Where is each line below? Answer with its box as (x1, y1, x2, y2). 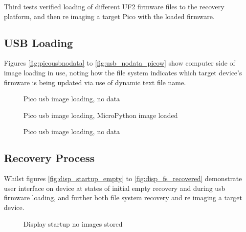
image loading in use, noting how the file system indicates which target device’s (4, 67, 242, 77)
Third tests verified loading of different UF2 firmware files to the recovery (4, 1, 224, 11)
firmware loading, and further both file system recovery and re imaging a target (4, 192, 242, 203)
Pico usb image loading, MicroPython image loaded (23, 110, 178, 120)
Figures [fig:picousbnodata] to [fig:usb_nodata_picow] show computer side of (4, 58, 235, 68)
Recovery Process (4, 150, 95, 165)
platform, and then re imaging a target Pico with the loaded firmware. (4, 11, 215, 21)
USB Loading (4, 35, 73, 50)
